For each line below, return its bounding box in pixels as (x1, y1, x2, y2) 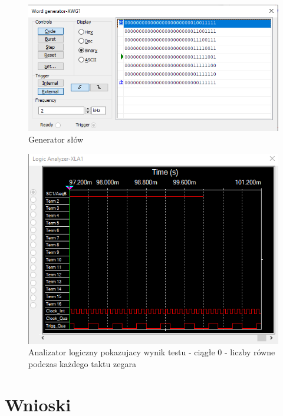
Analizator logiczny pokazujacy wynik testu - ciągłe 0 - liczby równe (28, 346, 275, 358)
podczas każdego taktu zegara (28, 357, 136, 369)
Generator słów (28, 133, 84, 146)
